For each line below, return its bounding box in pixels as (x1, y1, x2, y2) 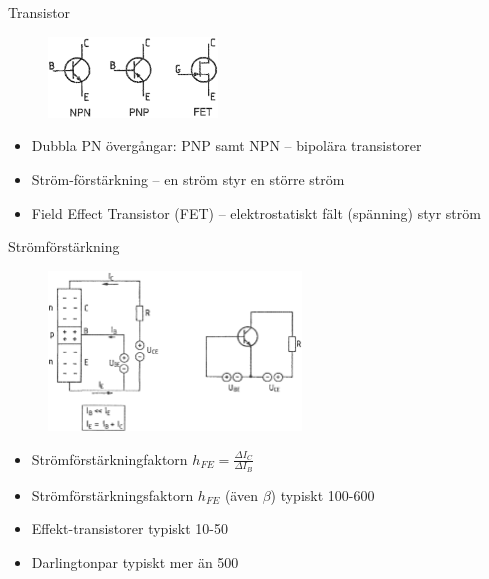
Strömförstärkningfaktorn (31, 448, 188, 469)
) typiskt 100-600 (270, 484, 375, 505)
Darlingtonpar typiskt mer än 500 (31, 551, 239, 572)
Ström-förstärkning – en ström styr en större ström (31, 168, 345, 189)
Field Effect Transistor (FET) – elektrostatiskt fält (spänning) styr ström (31, 202, 481, 223)
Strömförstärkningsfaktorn (31, 484, 194, 505)
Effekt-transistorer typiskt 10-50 (31, 518, 228, 539)
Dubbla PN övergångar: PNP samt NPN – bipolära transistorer (31, 135, 422, 156)
